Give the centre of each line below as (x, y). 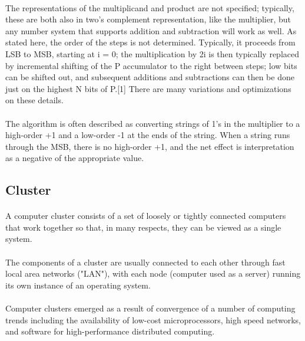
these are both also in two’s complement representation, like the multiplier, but (148, 19)
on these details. (34, 100)
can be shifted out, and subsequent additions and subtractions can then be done (150, 77)
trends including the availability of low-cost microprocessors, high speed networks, (153, 319)
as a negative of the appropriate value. (75, 158)
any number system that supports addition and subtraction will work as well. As (151, 30)
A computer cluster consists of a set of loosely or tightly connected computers (146, 216)
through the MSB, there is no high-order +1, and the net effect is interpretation (150, 146)
